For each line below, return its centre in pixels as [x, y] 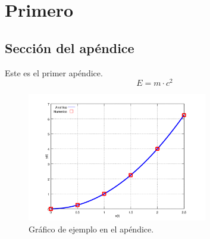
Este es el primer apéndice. [54, 72]
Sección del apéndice [70, 47]
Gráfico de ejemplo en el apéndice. [91, 229]
